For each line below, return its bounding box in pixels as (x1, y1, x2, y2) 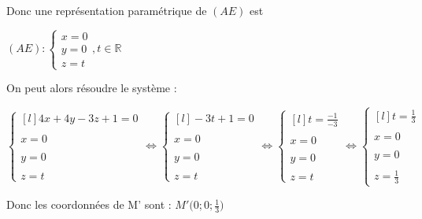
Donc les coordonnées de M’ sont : (6, 196, 172, 213)
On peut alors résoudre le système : (6, 80, 177, 96)
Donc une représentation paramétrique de (6, 2, 207, 18)
